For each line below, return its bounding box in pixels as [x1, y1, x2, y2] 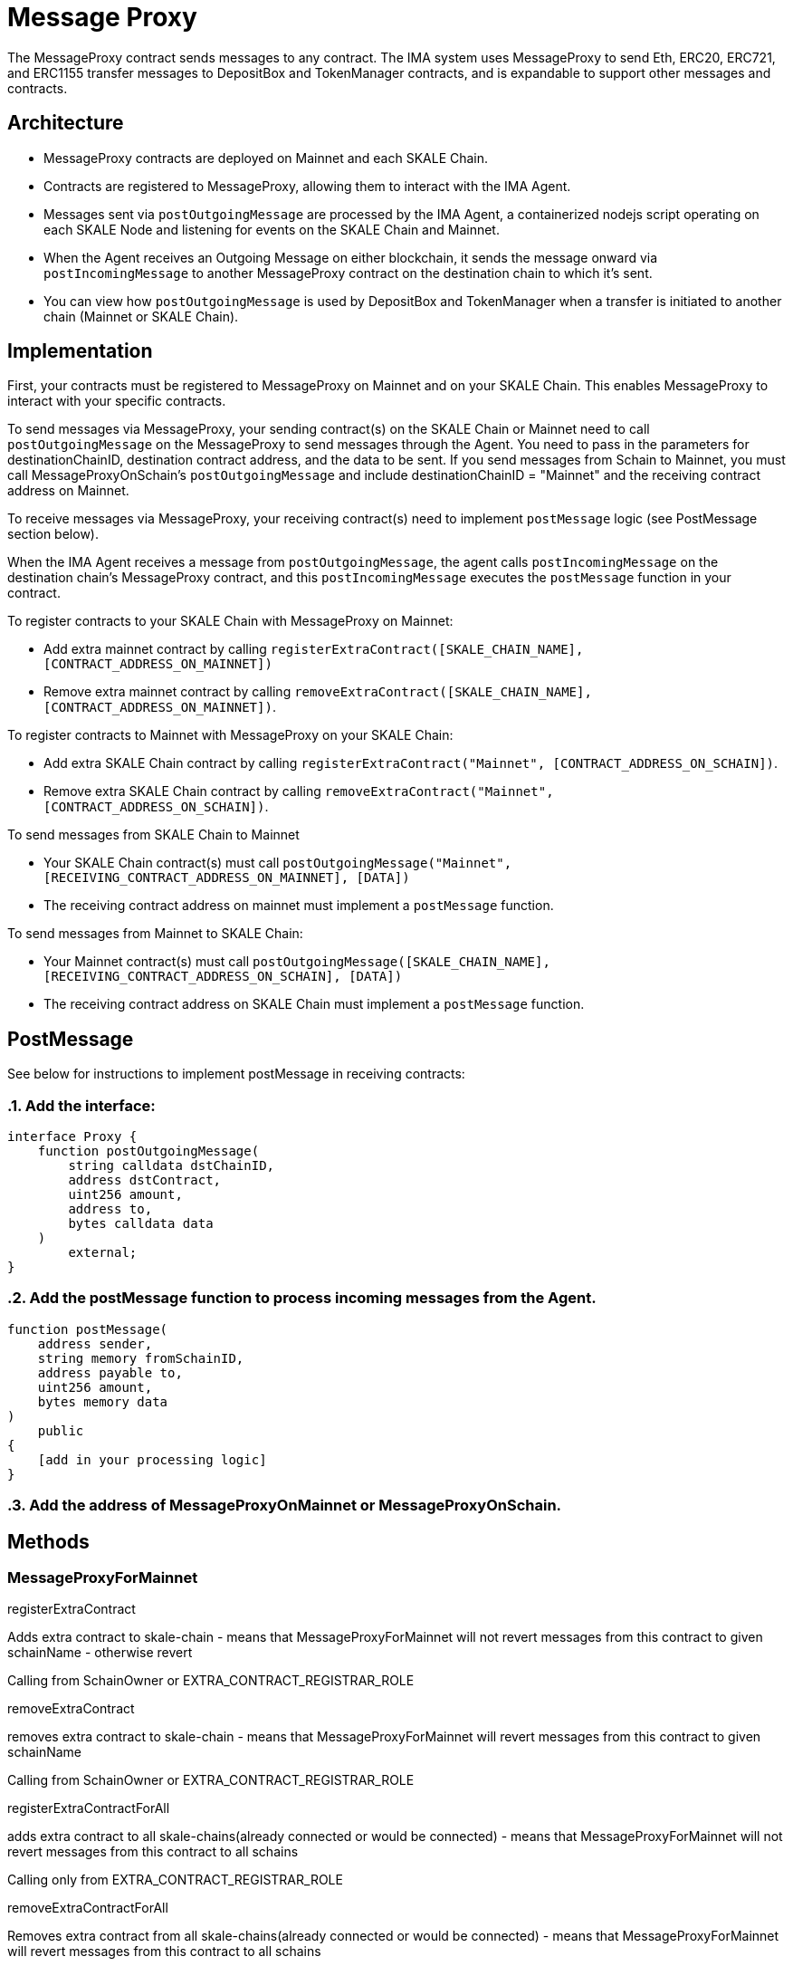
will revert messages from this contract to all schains [7, 1943, 321, 1960]
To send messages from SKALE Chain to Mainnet [7, 827, 300, 843]
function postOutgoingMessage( [37, 1144, 260, 1159]
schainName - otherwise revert [7, 1645, 193, 1661]
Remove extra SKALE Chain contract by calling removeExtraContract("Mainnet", [43, 783, 554, 800]
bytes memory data [37, 1394, 168, 1409]
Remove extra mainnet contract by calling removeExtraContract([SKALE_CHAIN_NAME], [43, 684, 592, 700]
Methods [7, 1530, 90, 1553]
